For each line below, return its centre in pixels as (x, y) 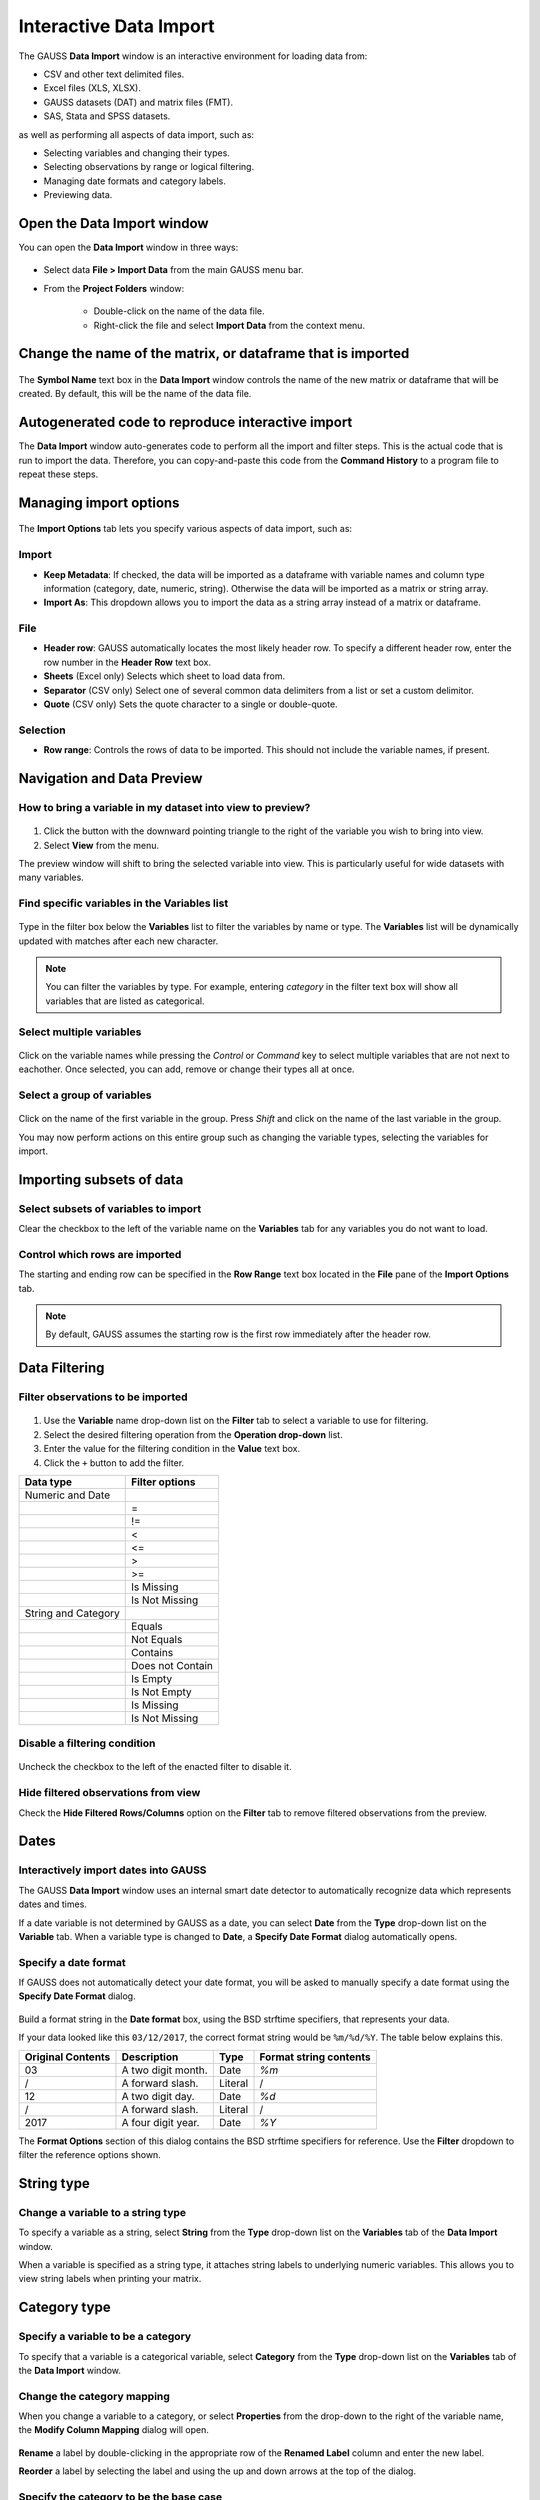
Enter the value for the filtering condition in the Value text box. (171, 1449)
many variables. (51, 877)
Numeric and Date (67, 1495)
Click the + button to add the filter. (114, 1462)
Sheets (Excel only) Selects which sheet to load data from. (164, 676)
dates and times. (52, 1904)
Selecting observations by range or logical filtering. (149, 167)
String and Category (72, 1613)
